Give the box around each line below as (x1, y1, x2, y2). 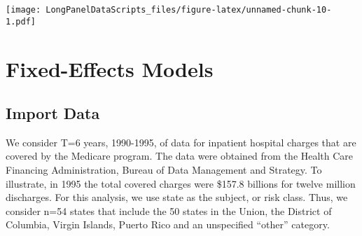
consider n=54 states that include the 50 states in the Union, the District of (6, 203, 332, 218)
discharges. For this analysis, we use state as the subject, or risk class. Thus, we (6, 190, 348, 204)
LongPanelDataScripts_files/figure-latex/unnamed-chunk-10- (46, 5, 332, 15)
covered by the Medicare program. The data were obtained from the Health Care (6, 148, 354, 163)
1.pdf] (6, 16, 36, 27)
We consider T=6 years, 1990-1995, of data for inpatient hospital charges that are (6, 134, 356, 149)
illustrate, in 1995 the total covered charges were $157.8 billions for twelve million (6, 176, 356, 190)
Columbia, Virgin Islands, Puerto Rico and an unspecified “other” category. (6, 217, 330, 232)
